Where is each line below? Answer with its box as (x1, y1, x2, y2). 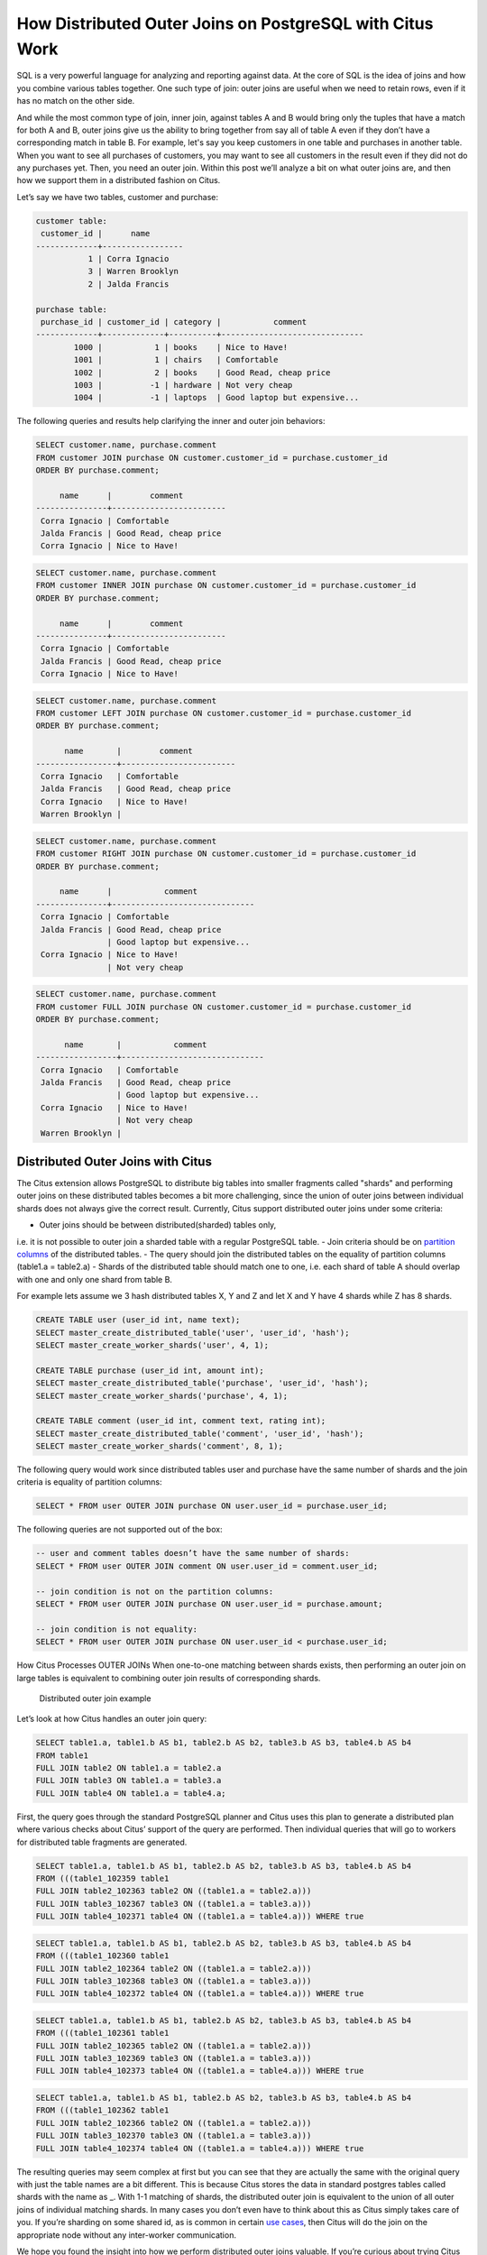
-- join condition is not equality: (35, 1624, 198, 1634)
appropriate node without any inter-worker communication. (16, 2229, 236, 2241)
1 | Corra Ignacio (87, 253, 170, 264)
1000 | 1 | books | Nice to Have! (73, 342, 289, 352)
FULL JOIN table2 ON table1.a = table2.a (35, 1763, 222, 1773)
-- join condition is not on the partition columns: (35, 1586, 274, 1597)
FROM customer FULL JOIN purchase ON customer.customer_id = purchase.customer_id (35, 1001, 412, 1012)
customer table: (35, 216, 108, 225)
